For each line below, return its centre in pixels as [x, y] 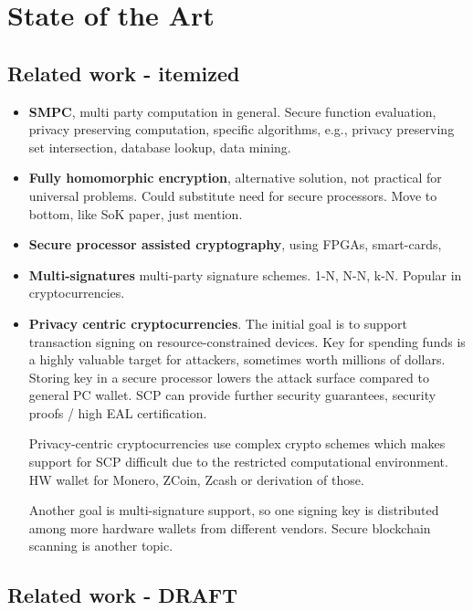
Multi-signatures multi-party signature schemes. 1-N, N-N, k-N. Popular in [245, 274]
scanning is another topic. [101, 546]
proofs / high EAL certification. [118, 412]
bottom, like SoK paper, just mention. [136, 213]
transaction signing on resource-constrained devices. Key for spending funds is [247, 341]
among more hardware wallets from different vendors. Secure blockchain [230, 527]
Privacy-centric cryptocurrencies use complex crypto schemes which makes [237, 443]
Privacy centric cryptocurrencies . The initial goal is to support [218, 323]
